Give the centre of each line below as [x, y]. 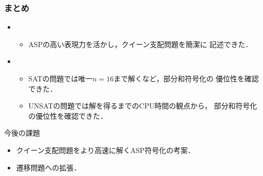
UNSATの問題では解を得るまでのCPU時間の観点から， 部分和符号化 [143, 106]
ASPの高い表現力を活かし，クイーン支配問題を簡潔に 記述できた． [140, 44]
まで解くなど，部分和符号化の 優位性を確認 [186, 78]
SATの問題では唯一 [60, 78]
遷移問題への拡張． [48, 167]
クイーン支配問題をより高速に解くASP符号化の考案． [105, 150]
